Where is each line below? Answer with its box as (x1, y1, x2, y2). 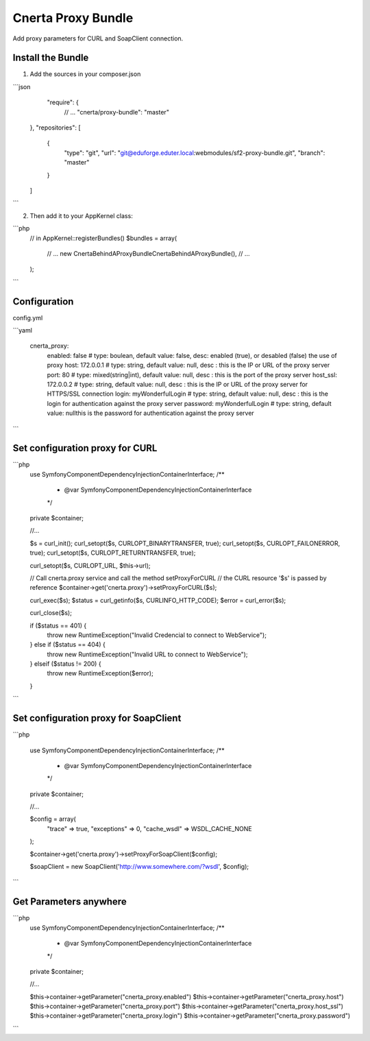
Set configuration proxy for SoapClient (12, 713, 182, 724)
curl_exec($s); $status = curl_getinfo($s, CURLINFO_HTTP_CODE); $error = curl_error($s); (29, 596, 286, 604)
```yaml (12, 326, 32, 334)
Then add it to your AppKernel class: (29, 211, 133, 219)
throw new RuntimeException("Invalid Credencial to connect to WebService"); (47, 631, 267, 639)
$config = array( (29, 815, 77, 823)
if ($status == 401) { (29, 621, 87, 630)
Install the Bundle (12, 52, 89, 64)
